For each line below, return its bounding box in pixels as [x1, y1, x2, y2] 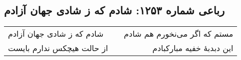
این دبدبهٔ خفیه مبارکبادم [152, 42, 234, 54]
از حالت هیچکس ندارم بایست [8, 42, 108, 54]
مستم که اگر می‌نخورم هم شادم [124, 28, 234, 40]
